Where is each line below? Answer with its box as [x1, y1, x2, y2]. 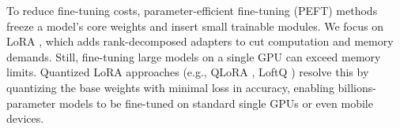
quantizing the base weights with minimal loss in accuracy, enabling [6, 79, 334, 95]
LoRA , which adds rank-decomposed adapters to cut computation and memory [6, 33, 394, 50]
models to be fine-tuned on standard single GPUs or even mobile [58, 94, 373, 111]
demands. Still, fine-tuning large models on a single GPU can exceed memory [6, 48, 381, 64]
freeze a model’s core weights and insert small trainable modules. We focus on [6, 17, 383, 34]
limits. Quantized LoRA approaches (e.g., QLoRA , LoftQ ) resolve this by [6, 64, 369, 80]
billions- [338, 79, 376, 95]
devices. [6, 110, 44, 127]
